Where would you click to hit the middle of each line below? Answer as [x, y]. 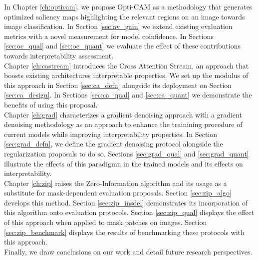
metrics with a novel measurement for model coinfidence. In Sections [109, 36]
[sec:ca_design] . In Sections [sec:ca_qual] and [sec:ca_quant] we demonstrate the [128, 95]
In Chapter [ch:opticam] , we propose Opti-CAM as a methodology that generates [128, 6]
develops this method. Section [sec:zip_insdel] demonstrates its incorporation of [126, 202]
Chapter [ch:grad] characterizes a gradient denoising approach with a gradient [123, 114]
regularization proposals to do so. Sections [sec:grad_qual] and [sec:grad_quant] [127, 153]
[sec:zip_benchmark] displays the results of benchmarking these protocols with [124, 232]
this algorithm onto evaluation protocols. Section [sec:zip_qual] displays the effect [129, 212]
